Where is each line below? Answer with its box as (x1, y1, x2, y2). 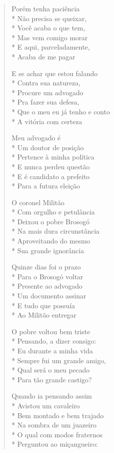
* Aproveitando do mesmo (11, 236, 91, 246)
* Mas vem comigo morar (11, 32, 88, 42)
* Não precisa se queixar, (11, 13, 87, 23)
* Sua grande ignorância (11, 245, 84, 255)
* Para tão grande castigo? (11, 374, 92, 384)
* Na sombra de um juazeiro (11, 420, 96, 430)
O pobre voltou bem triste (11, 326, 91, 336)
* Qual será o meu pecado (11, 365, 90, 375)
